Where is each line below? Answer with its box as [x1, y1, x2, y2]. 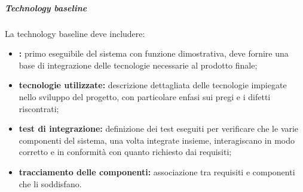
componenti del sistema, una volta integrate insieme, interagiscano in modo [19, 134, 295, 146]
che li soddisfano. [19, 177, 82, 190]
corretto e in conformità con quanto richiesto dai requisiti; [19, 145, 232, 158]
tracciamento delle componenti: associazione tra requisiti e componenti [19, 165, 295, 178]
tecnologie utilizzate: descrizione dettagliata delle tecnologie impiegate [19, 79, 287, 91]
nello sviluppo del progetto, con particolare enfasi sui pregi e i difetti [19, 90, 271, 103]
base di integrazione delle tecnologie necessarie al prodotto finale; [19, 58, 258, 71]
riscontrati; [19, 102, 59, 114]
